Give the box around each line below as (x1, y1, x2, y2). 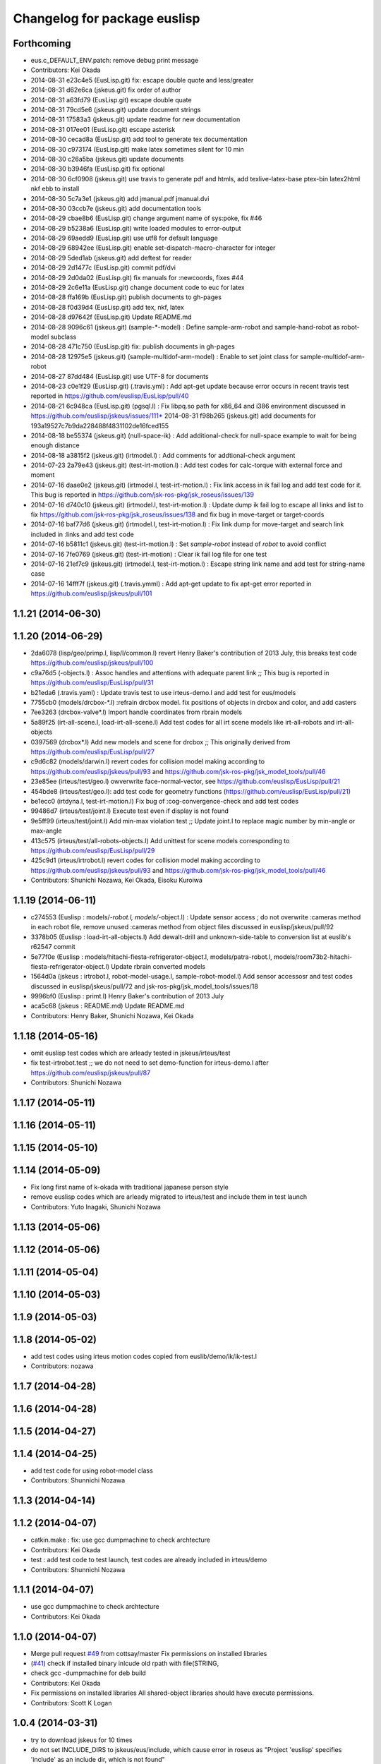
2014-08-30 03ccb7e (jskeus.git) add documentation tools (30, 204, 202, 212)
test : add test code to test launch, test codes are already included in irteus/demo (30, 1556, 267, 1564)
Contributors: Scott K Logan (30, 1698, 112, 1707)
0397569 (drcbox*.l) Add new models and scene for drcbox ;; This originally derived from (30, 737, 291, 746)
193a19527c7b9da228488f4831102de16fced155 (30, 421, 169, 430)
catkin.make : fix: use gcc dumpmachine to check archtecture (30, 1535, 211, 1545)
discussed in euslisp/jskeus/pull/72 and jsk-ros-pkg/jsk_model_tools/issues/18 (30, 981, 259, 991)
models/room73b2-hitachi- (273, 953, 353, 961)
